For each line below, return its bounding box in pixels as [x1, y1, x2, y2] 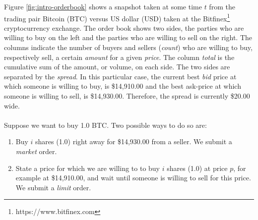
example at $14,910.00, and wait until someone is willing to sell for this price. [15, 172, 251, 183]
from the [209, 1, 235, 11]
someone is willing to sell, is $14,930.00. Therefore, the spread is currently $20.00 [4, 91, 250, 101]
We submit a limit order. [15, 182, 91, 192]
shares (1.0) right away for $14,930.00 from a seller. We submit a [35, 136, 232, 147]
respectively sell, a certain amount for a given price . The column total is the [4, 52, 235, 62]
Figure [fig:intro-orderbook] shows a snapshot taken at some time [4, 1, 202, 11]
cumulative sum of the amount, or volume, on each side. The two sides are [4, 61, 230, 72]
